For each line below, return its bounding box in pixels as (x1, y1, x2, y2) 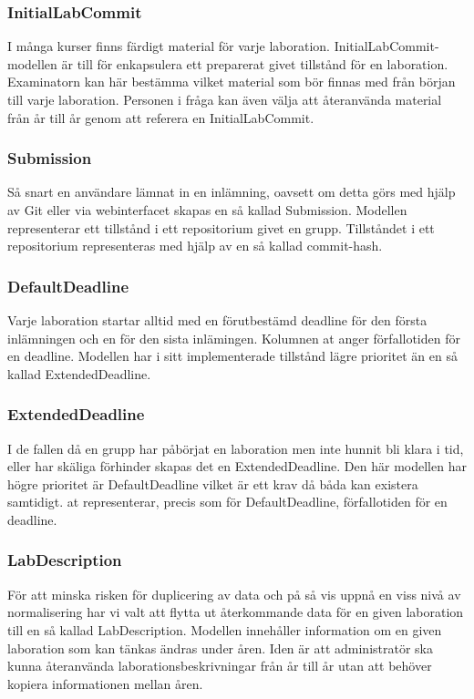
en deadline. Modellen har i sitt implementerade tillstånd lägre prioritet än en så (7, 346, 458, 365)
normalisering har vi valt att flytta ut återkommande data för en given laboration (7, 602, 464, 622)
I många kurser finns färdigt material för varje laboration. (7, 36, 330, 56)
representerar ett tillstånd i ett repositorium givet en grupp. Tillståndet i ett (7, 218, 435, 237)
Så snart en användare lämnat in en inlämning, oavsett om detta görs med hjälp (7, 182, 456, 201)
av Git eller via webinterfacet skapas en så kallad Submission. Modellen (7, 200, 407, 219)
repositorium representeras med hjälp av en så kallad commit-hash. (7, 236, 383, 255)
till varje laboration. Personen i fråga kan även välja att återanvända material (7, 90, 442, 108)
